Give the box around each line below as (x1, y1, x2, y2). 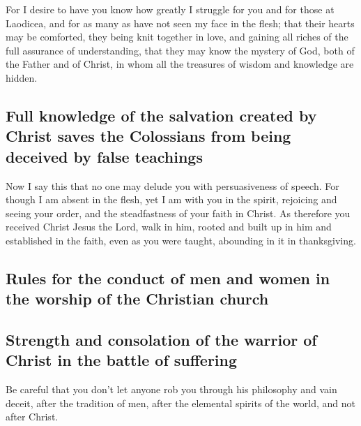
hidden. (6, 70, 38, 85)
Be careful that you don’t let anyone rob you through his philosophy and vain (6, 382, 337, 397)
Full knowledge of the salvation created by (6, 104, 317, 126)
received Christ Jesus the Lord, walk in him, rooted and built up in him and (6, 219, 332, 234)
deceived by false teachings (6, 145, 203, 167)
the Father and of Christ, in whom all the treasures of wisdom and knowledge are (6, 57, 354, 71)
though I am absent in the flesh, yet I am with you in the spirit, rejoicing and (6, 192, 337, 207)
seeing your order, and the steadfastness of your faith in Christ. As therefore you (6, 205, 351, 220)
